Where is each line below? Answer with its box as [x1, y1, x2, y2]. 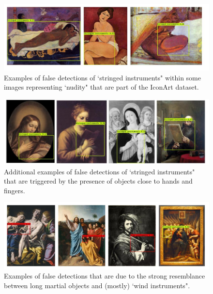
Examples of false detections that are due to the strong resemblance [4, 271, 205, 281]
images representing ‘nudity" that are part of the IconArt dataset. [4, 82, 199, 92]
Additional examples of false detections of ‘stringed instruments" [4, 166, 195, 176]
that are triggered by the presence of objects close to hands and [4, 176, 193, 186]
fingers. [4, 185, 25, 195]
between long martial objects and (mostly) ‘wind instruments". [4, 280, 190, 290]
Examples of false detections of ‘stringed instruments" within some [4, 72, 201, 82]
